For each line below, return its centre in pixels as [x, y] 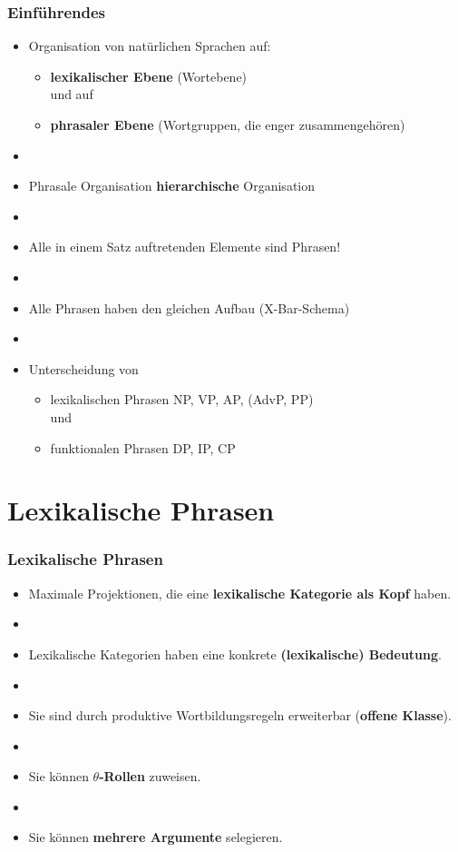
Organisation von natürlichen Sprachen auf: [150, 46]
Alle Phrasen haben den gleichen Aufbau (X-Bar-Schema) [189, 307]
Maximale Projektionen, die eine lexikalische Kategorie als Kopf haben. [240, 593]
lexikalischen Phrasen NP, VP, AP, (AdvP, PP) [182, 399]
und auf [72, 94]
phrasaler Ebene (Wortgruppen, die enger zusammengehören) [228, 124]
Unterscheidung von [83, 368]
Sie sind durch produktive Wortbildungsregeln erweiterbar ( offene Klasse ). [240, 715]
